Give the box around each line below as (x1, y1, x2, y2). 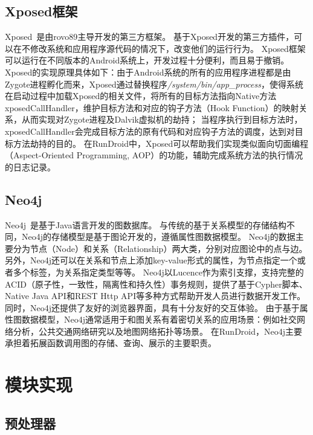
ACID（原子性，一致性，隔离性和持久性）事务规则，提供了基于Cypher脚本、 (5, 277, 308, 290)
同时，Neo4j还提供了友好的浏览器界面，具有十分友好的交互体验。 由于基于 (5, 301, 300, 314)
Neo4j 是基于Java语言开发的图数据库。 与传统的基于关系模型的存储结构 (5, 218, 287, 231)
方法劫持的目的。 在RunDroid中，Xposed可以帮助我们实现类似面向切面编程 (13, 137, 309, 149)
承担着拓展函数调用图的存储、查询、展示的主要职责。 (5, 337, 216, 349)
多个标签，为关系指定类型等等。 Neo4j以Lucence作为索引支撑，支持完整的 (13, 265, 304, 278)
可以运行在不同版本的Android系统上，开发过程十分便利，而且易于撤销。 (5, 54, 289, 66)
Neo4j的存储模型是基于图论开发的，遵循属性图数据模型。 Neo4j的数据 (21, 230, 295, 243)
